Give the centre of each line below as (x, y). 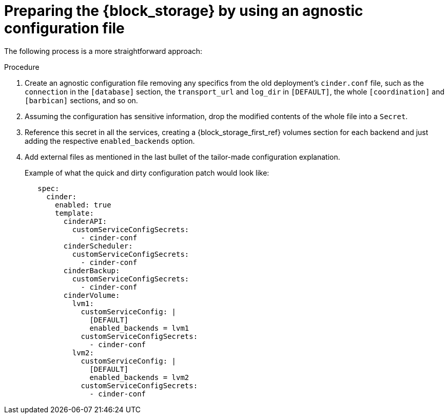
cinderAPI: (85, 221)
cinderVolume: (92, 295)
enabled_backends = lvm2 (139, 377)
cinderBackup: (92, 270)
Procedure (22, 67)
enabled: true (83, 205)
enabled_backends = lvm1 (139, 328)
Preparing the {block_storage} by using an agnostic (184, 11)
